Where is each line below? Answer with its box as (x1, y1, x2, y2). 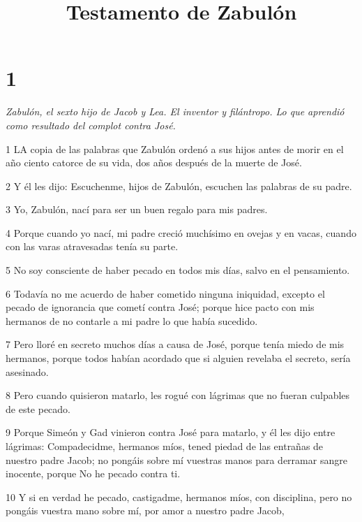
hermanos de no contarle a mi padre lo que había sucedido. (6, 313, 258, 328)
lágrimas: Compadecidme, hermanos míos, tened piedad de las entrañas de (6, 439, 324, 453)
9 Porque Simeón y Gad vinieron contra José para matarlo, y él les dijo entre (6, 425, 335, 440)
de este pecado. (6, 401, 71, 416)
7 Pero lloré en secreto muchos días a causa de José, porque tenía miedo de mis (6, 337, 345, 351)
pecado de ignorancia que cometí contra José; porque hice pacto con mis (6, 300, 315, 314)
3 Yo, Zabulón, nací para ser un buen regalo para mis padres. (6, 202, 268, 217)
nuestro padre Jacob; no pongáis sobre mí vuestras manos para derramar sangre (6, 452, 347, 467)
